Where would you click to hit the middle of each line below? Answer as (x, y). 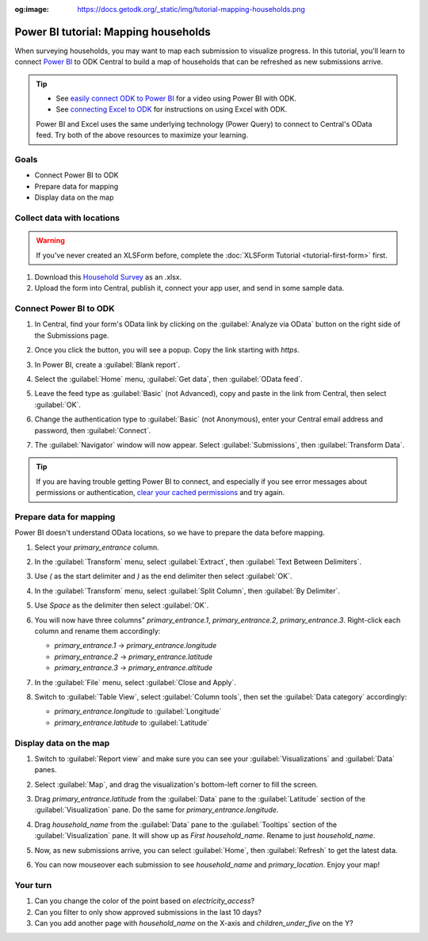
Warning (50, 241)
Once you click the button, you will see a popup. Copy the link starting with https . (167, 350)
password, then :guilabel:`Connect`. (93, 430)
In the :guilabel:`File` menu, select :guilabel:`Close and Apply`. (136, 682)
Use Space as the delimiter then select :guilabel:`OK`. (122, 605)
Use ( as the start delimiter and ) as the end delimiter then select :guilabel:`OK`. (163, 576)
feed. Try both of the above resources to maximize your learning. (142, 135)
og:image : (32, 9)
